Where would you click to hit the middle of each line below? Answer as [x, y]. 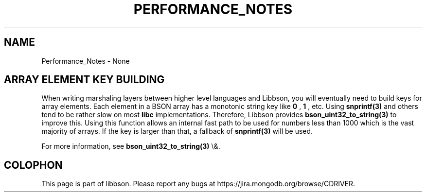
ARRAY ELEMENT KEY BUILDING [84, 80]
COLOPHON [33, 165]
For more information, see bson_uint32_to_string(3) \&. [131, 146]
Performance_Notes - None [86, 61]
